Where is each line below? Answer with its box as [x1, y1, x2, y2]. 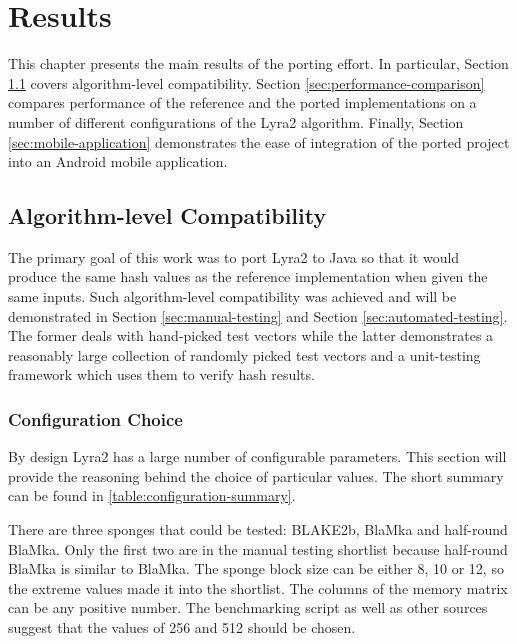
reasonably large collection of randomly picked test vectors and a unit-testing [8, 344, 481, 365]
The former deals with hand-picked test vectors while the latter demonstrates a [8, 325, 494, 346]
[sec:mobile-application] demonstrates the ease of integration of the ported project [8, 131, 510, 152]
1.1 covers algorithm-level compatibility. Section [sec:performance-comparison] [8, 72, 485, 93]
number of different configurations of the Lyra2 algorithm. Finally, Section [8, 111, 464, 132]
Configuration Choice [8, 406, 183, 431]
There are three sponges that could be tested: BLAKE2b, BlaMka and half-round [8, 519, 508, 540]
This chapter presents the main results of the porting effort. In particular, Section [8, 53, 509, 74]
